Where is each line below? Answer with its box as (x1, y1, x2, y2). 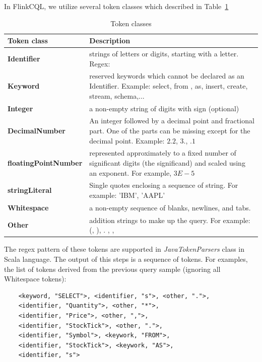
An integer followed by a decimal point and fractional (89, 115, 254, 126)
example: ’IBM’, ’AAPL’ (89, 190, 165, 200)
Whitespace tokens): (4, 273, 67, 284)
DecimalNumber (8, 125, 65, 135)
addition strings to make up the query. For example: (89, 214, 250, 225)
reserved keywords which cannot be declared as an (89, 70, 244, 81)
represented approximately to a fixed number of (89, 148, 236, 158)
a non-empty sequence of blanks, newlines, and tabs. (89, 202, 251, 212)
